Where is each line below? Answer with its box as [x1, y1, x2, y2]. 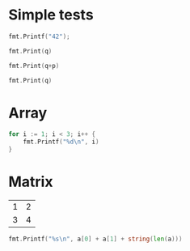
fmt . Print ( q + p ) [8, 62, 60, 70]
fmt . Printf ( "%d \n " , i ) [23, 138, 99, 147]
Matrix [8, 172, 53, 191]
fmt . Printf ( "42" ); [8, 32, 70, 40]
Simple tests [8, 6, 95, 24]
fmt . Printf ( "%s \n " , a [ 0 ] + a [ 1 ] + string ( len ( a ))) [8, 235, 183, 243]
